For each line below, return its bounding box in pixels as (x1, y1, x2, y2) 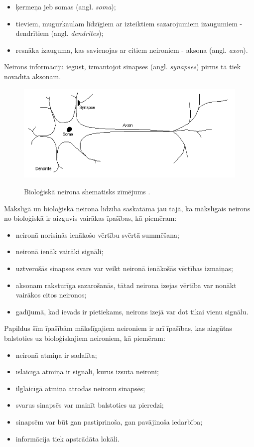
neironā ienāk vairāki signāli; (15, 246, 104, 257)
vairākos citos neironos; (15, 290, 87, 300)
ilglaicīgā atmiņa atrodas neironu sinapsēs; (15, 383, 145, 393)
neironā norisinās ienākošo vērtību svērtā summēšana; (15, 229, 179, 240)
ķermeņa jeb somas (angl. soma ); (15, 1, 116, 11)
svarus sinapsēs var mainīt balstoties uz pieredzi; (15, 400, 164, 410)
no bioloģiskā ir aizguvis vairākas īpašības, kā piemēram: (4, 213, 177, 223)
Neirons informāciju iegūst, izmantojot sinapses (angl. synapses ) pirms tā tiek (4, 61, 241, 72)
